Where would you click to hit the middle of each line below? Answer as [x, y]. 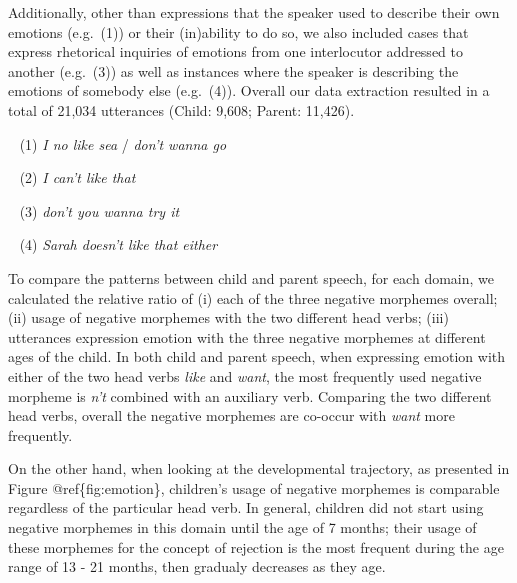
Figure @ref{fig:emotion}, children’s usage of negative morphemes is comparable [254, 487]
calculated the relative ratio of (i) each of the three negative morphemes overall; [253, 297]
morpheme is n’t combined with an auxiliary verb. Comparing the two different [250, 395]
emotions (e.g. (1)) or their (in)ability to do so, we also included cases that [238, 31]
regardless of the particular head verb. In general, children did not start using [246, 507]
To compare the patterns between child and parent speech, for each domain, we [251, 277]
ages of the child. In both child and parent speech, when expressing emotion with [256, 356]
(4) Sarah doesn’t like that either [118, 244]
